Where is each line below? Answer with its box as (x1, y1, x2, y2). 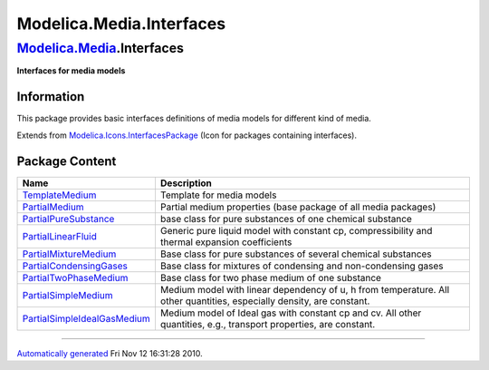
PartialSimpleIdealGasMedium (22, 312, 151, 325)
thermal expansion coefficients (159, 236, 292, 248)
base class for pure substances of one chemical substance (159, 212, 412, 225)
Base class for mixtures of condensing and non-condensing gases (159, 259, 444, 272)
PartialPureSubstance (22, 212, 115, 225)
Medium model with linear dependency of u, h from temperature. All (159, 283, 450, 296)
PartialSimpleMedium (22, 288, 113, 301)
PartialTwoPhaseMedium (22, 271, 129, 284)
